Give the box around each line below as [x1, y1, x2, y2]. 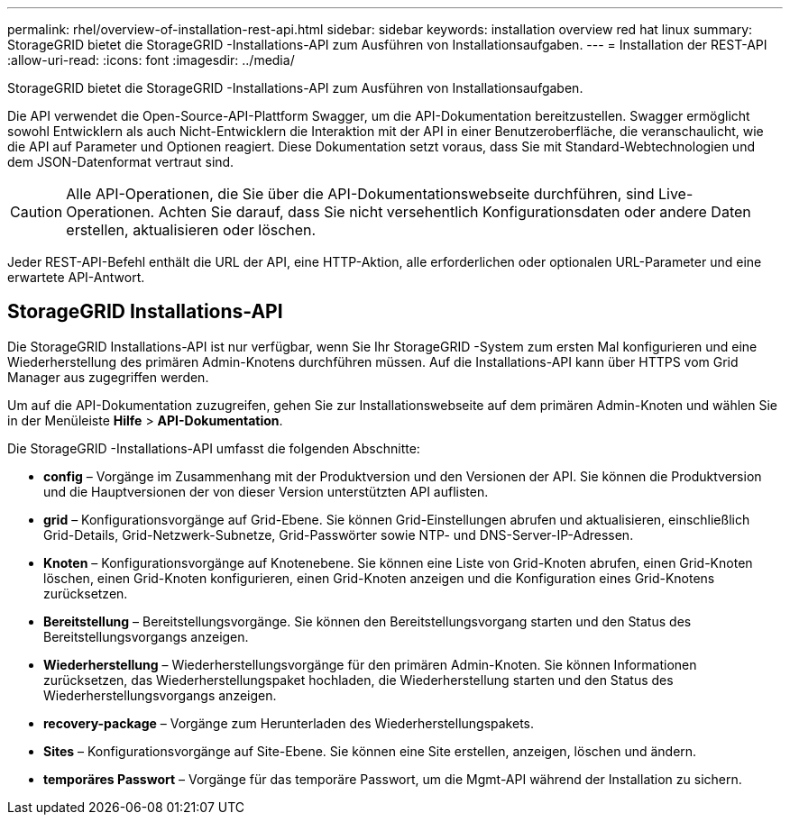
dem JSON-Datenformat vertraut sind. [7, 154, 234, 169]
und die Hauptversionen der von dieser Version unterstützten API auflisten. [43, 483, 489, 499]
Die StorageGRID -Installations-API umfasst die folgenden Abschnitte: [7, 440, 420, 456]
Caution [10, 203, 63, 221]
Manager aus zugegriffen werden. [7, 369, 209, 385]
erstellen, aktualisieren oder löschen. [66, 221, 317, 239]
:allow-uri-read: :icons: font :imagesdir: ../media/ [7, 52, 295, 68]
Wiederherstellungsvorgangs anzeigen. [43, 687, 277, 703]
